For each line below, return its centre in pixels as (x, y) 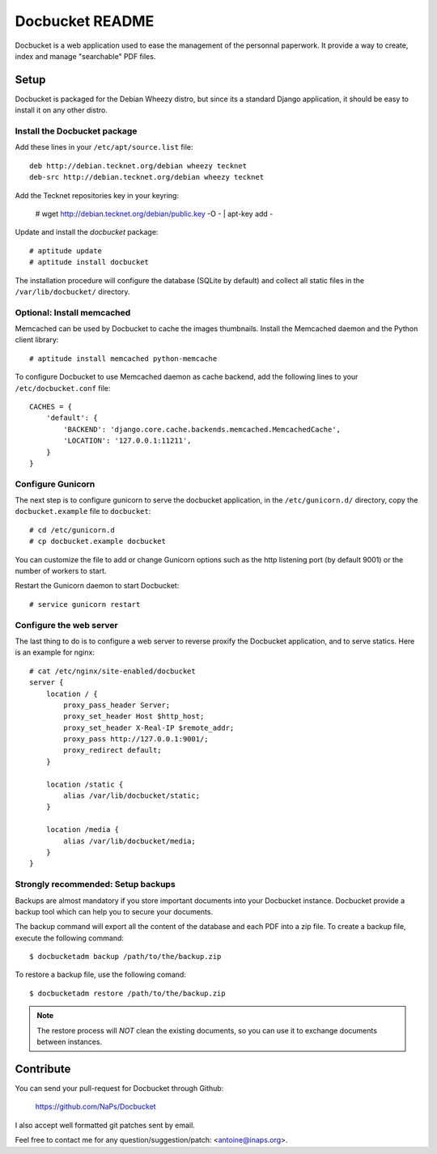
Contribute (43, 1069)
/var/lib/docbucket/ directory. (72, 291)
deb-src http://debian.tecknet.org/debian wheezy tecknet (147, 177)
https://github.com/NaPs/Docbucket (96, 1107)
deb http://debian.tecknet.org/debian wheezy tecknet (138, 165)
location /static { (85, 784)
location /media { (83, 830)
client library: (37, 340)
